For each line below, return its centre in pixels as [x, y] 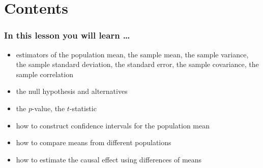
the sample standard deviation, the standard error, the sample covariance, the [137, 64]
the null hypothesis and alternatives [72, 91]
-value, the [48, 108]
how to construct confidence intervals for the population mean [113, 125]
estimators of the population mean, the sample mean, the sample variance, [132, 54]
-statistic [83, 108]
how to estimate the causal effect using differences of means [109, 159]
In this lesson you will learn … [67, 35]
